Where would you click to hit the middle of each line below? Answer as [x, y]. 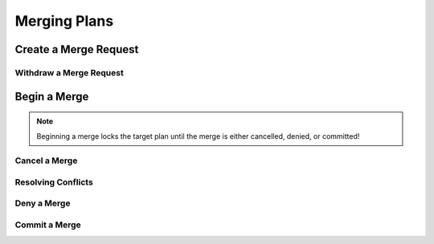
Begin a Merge [52, 96]
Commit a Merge [48, 225]
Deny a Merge [43, 203]
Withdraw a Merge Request [69, 72]
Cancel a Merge [46, 161]
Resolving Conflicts [54, 182]
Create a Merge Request [77, 49]
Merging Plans [64, 21]
